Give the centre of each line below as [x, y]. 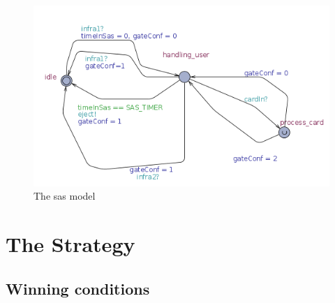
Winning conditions [78, 288]
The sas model [65, 196]
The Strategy [70, 244]
